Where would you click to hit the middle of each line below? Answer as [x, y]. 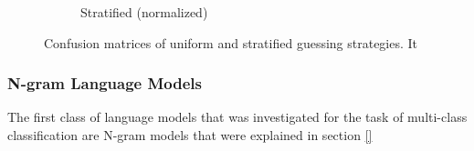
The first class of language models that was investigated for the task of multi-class [237, 117]
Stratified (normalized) [144, 12]
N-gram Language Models [105, 83]
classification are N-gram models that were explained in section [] [190, 135]
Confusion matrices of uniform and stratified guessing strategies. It [231, 42]
